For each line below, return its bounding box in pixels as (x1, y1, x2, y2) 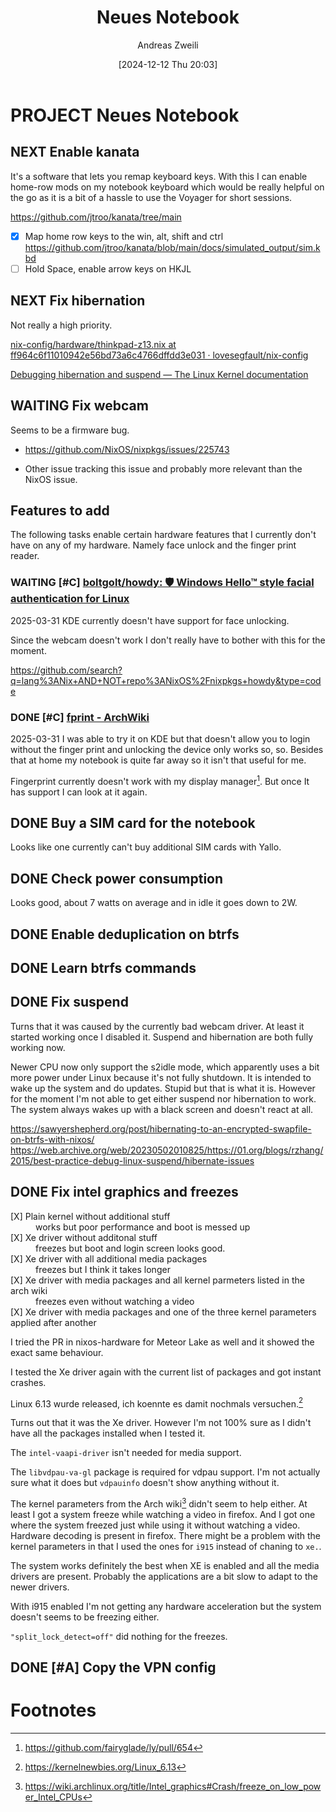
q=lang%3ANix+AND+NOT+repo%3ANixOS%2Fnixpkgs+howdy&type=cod (10, 674, 322, 686)
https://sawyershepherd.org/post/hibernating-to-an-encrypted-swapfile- (10, 1122, 312, 1135)
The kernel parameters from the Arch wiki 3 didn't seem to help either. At (10, 1496, 308, 1510)
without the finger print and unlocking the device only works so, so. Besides (10, 743, 324, 755)
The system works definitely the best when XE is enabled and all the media (10, 1559, 320, 1571)
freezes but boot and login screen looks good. (35, 1242, 226, 1254)
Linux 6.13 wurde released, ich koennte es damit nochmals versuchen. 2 (10, 1396, 304, 1410)
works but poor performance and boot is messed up (35, 1221, 251, 1233)
